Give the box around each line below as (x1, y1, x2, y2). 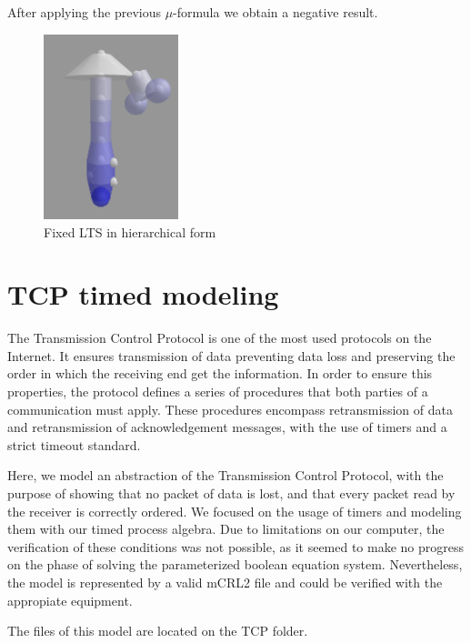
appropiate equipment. (7, 590, 133, 609)
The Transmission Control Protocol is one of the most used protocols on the (7, 328, 432, 347)
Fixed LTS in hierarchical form (44, 222, 216, 241)
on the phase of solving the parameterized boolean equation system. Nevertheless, (7, 555, 463, 574)
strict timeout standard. (7, 435, 141, 454)
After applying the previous (7, 3, 161, 21)
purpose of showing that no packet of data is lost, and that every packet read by (7, 484, 456, 503)
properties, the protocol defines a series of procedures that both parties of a (7, 382, 428, 401)
